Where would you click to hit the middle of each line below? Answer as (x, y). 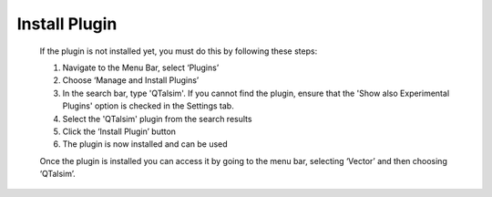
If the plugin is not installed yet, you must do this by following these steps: (179, 51)
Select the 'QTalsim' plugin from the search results (157, 119)
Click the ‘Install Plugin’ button (119, 131)
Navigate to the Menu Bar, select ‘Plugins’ (141, 67)
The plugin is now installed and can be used (145, 144)
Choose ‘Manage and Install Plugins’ (131, 80)
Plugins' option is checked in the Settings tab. (148, 106)
